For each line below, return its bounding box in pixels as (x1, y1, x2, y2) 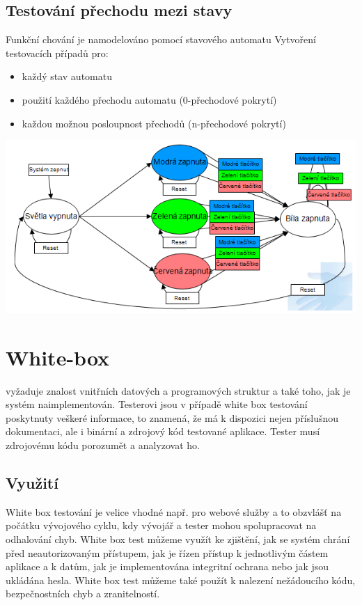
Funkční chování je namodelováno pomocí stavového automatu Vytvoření (6, 32, 316, 47)
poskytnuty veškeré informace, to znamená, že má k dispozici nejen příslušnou (6, 410, 339, 425)
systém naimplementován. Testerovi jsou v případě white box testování (6, 397, 308, 411)
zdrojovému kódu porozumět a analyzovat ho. (6, 437, 200, 452)
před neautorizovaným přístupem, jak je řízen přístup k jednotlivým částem (6, 545, 329, 560)
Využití (6, 471, 58, 493)
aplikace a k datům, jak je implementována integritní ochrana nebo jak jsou (6, 559, 329, 574)
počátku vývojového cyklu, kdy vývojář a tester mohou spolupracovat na (6, 518, 317, 533)
